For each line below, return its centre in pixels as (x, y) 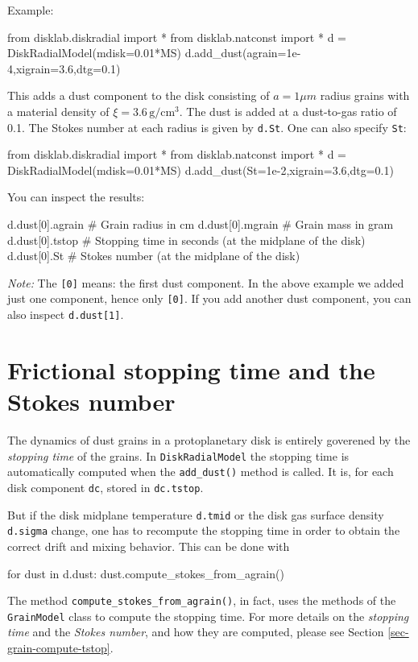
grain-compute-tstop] (59, 648)
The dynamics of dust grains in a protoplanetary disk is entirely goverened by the (209, 440)
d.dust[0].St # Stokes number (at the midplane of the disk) (154, 256)
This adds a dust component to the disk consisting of (139, 95)
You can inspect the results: (76, 197)
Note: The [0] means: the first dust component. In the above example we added (206, 282)
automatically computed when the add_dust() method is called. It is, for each (201, 472)
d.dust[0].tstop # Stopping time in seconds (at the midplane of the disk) (186, 240)
